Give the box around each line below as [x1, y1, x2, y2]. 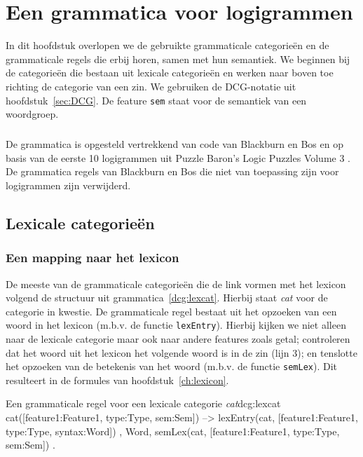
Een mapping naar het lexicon [6, 249, 179, 266]
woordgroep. [6, 107, 59, 121]
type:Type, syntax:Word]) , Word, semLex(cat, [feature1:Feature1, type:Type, [6, 423, 340, 438]
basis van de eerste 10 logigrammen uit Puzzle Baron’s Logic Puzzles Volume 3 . [6, 150, 351, 165]
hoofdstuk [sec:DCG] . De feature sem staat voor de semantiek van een [6, 93, 307, 107]
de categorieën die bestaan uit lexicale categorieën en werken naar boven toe [6, 65, 334, 80]
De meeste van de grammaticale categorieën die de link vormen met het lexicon [6, 276, 346, 291]
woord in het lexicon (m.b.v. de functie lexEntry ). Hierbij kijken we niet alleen [6, 318, 346, 332]
